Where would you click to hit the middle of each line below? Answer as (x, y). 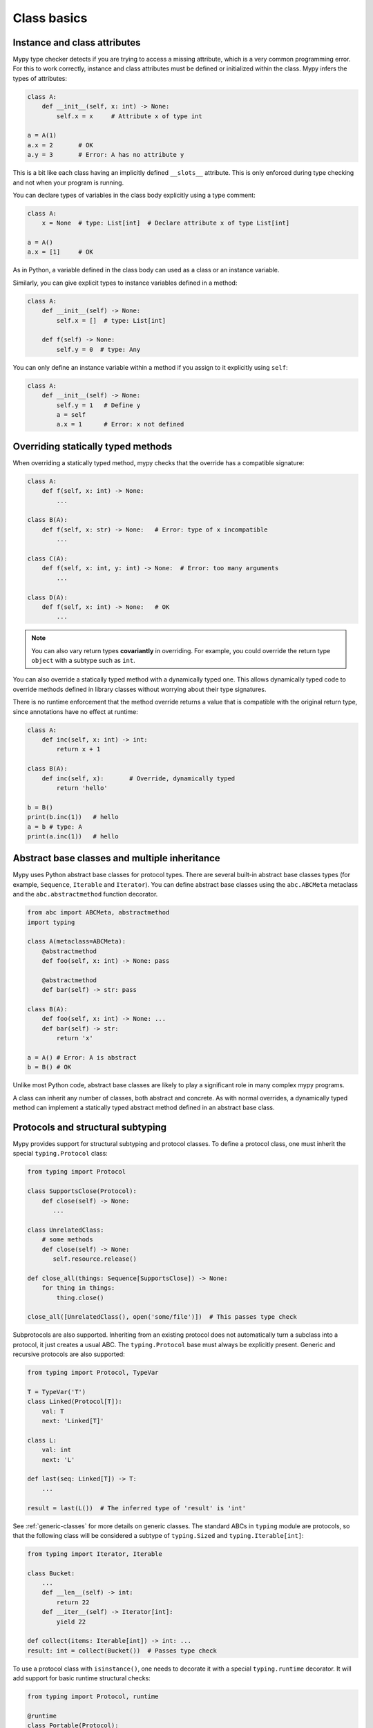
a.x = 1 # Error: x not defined (120, 424)
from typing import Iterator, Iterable (95, 1554)
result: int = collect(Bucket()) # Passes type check (122, 1651)
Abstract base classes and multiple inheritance (116, 858)
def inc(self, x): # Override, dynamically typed (138, 778)
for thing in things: (78, 1288)
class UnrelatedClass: (66, 1230)
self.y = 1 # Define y (98, 405)
